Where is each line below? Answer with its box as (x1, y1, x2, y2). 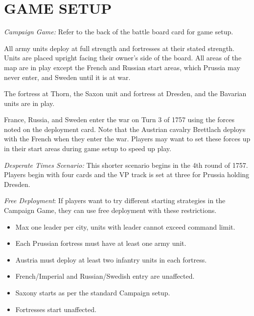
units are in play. (4, 98, 55, 108)
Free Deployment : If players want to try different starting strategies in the (4, 195, 226, 206)
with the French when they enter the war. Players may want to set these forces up (4, 133, 251, 144)
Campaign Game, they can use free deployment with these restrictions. (4, 205, 217, 215)
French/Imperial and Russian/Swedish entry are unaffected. (15, 271, 195, 281)
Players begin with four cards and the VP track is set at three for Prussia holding (4, 169, 250, 180)
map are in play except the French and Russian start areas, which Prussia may (4, 62, 240, 72)
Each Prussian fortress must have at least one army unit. (15, 238, 186, 248)
